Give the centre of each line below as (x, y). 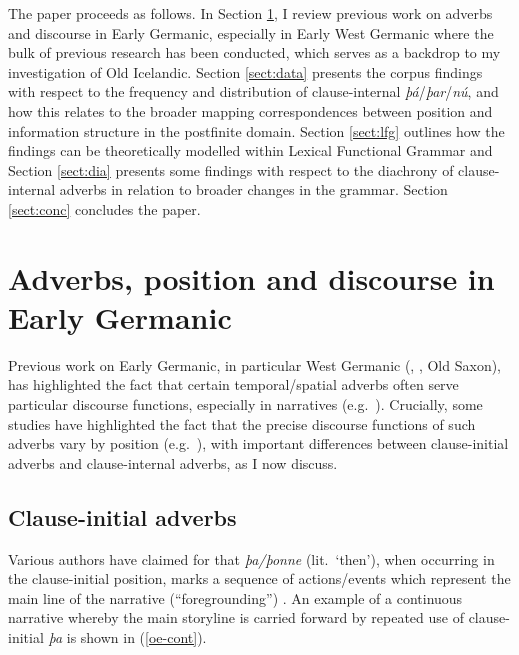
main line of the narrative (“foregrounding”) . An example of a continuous (235, 597)
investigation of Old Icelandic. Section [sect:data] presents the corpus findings (245, 71)
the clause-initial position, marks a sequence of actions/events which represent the (259, 578)
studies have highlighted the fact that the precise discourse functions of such (242, 423)
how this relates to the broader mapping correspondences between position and (250, 110)
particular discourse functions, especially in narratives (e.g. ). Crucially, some (245, 404)
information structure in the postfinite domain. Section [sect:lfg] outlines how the (256, 130)
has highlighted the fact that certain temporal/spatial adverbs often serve (233, 384)
